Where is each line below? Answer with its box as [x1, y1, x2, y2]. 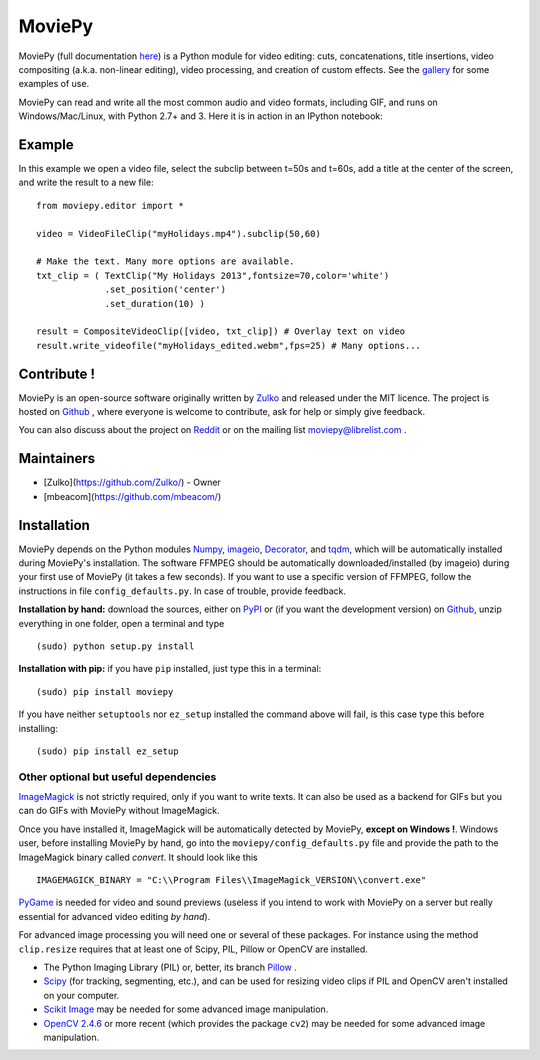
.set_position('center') [104, 284, 227, 295]
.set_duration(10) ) [104, 298, 205, 309]
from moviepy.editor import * [36, 200, 185, 211]
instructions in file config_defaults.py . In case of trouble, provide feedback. [18, 585, 347, 597]
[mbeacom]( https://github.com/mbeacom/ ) [43, 490, 222, 502]
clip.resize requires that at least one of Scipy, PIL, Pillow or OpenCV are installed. [18, 943, 369, 955]
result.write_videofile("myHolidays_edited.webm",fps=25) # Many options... [36, 340, 422, 351]
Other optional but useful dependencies [18, 770, 217, 784]
